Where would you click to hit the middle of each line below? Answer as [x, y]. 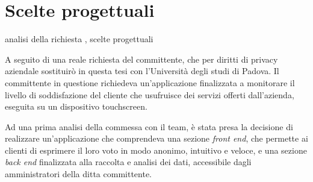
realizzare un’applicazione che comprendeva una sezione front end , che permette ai [156, 138]
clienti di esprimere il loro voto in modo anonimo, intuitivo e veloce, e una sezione [156, 150]
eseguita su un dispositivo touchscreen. [76, 106]
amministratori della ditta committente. [78, 174]
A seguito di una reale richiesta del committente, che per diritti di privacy [141, 59]
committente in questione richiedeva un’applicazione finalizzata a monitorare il [150, 82]
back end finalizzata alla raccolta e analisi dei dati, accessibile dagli [128, 162]
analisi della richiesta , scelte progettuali [79, 39]
